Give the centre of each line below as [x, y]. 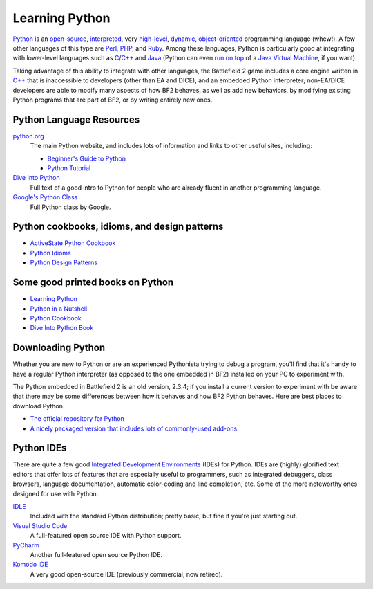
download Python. [39, 406]
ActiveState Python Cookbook [73, 243]
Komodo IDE [30, 565]
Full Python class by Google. [70, 207]
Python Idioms [51, 253]
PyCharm [26, 545]
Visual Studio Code [40, 525]
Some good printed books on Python [93, 283]
